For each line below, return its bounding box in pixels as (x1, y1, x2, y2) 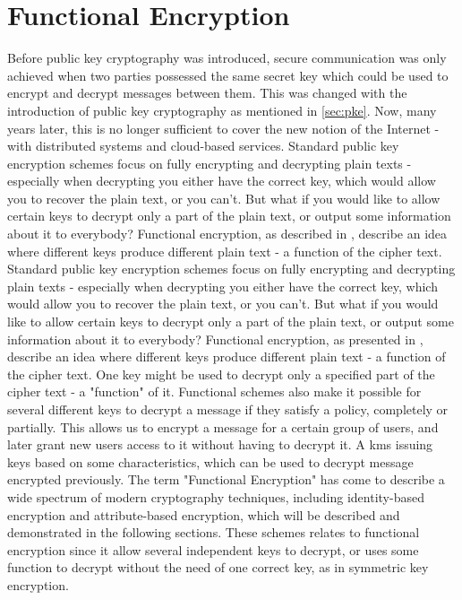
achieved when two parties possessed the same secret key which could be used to (7, 65, 449, 84)
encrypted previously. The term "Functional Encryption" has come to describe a (7, 470, 445, 489)
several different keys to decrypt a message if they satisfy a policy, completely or (7, 400, 449, 418)
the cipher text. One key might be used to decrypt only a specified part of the (7, 364, 435, 383)
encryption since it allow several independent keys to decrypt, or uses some (7, 540, 419, 559)
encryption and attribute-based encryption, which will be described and (7, 505, 400, 524)
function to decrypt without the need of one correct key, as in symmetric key (7, 558, 429, 577)
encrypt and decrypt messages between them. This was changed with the (7, 83, 407, 102)
